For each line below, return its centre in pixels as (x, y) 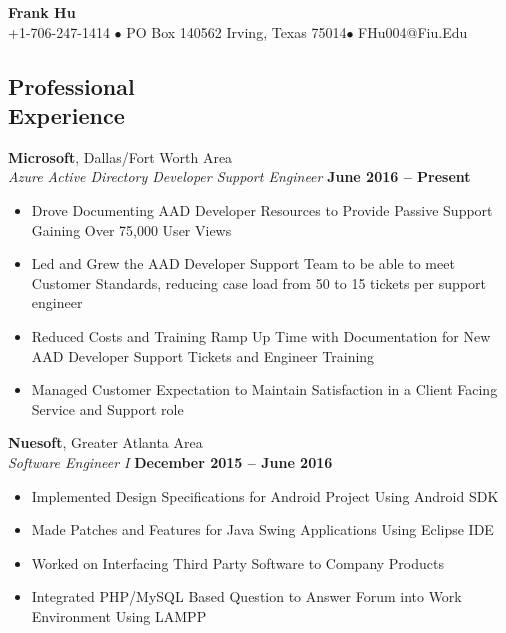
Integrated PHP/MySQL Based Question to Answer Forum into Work (246, 596)
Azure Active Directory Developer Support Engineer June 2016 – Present (239, 176)
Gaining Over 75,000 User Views (131, 229)
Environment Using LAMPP (119, 615)
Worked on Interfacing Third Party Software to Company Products (237, 562)
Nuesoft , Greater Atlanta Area (105, 442)
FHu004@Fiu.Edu (413, 31)
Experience (66, 114)
